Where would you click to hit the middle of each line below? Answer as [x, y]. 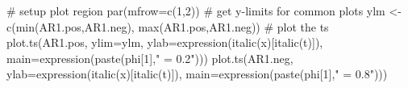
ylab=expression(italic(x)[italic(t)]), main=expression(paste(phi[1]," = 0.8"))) [197, 74]
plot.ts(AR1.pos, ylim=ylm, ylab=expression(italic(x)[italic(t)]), [165, 42]
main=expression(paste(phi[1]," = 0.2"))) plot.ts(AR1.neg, [150, 58]
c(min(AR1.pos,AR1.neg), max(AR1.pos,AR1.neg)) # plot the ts [168, 26]
